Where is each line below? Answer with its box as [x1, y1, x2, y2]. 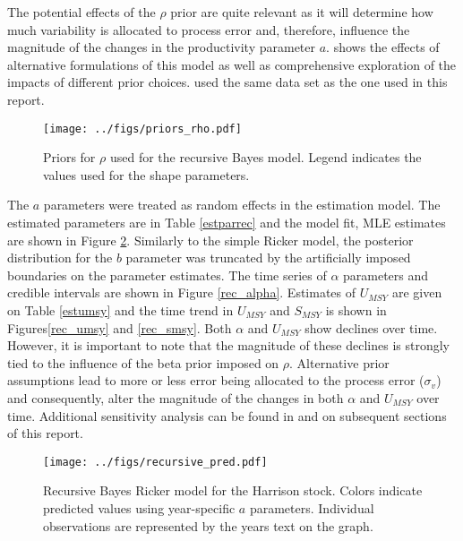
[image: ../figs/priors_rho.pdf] [43, 122, 242, 135]
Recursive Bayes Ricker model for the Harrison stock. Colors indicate [43, 481, 423, 500]
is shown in [325, 300, 387, 319]
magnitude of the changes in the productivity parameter [7, 38, 315, 56]
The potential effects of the [7, 3, 156, 21]
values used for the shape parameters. [43, 165, 250, 184]
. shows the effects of [326, 38, 440, 56]
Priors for [43, 148, 96, 167]
